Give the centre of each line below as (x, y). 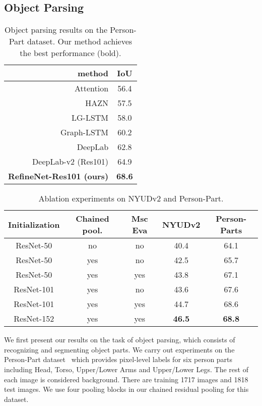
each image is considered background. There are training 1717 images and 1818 (126, 379)
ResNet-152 (34, 319)
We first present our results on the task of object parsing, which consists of (120, 340)
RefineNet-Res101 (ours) (58, 176)
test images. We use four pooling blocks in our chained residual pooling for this (126, 389)
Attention (91, 88)
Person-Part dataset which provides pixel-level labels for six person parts (118, 359)
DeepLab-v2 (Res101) (71, 162)
